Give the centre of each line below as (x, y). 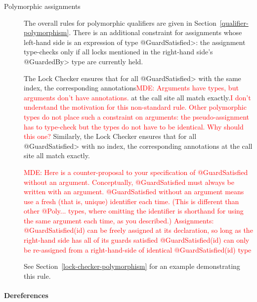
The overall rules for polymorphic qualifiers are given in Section (120, 22)
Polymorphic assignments (42, 6)
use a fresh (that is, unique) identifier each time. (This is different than (131, 201)
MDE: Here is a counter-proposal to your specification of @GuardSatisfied (136, 172)
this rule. (37, 276)
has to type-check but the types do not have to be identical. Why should (134, 126)
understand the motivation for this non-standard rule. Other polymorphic (135, 107)
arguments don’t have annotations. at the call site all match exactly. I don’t (137, 97)
